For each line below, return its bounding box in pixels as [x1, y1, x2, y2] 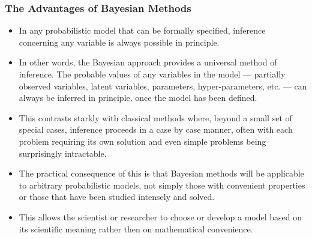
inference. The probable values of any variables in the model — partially [19, 68, 286, 80]
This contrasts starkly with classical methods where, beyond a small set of [19, 111, 292, 124]
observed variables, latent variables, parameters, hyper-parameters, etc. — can [19, 79, 307, 92]
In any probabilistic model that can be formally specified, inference [19, 24, 266, 37]
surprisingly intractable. [19, 147, 107, 159]
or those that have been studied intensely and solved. [19, 190, 215, 203]
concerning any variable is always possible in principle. [19, 35, 220, 48]
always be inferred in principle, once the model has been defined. [19, 91, 257, 104]
